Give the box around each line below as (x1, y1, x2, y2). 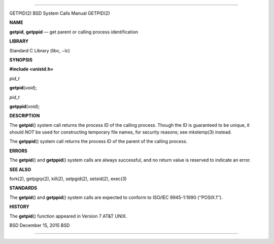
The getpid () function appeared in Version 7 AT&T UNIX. (9, 213, 127, 219)
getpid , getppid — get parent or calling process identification (9, 28, 139, 35)
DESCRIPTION (9, 113, 40, 119)
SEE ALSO (9, 166, 31, 172)
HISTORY (9, 203, 30, 210)
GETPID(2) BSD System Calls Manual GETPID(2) (9, 10, 110, 16)
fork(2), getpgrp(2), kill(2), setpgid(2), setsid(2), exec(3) (9, 176, 127, 182)
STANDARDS (9, 185, 38, 191)
